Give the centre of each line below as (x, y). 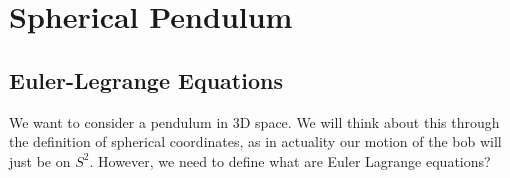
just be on (40, 160)
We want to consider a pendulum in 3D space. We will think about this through (254, 121)
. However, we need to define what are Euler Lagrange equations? (290, 160)
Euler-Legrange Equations (146, 79)
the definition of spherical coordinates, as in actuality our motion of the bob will (255, 141)
